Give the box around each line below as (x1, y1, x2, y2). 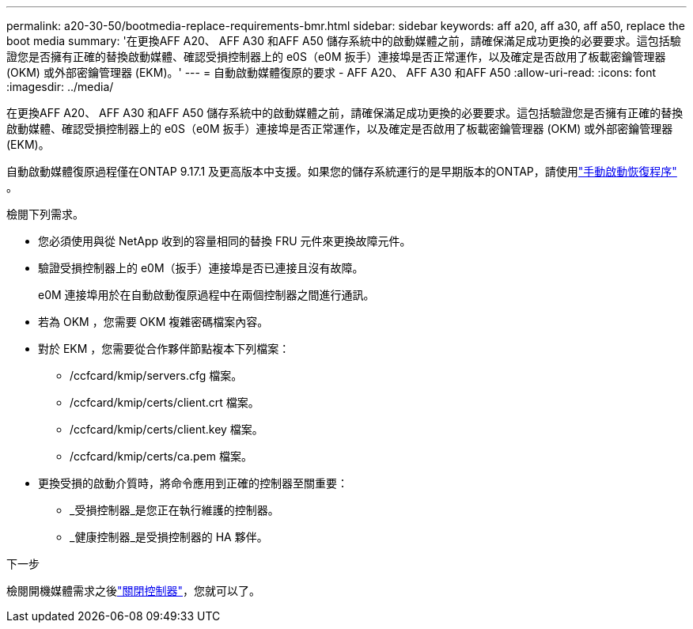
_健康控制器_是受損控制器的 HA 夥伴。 (70, 530, 268, 544)
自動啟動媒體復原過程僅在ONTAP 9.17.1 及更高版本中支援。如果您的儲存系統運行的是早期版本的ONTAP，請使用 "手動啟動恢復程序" (6, 165, 677, 178)
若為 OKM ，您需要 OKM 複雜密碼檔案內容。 (38, 315, 269, 328)
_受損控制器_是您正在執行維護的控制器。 (70, 503, 279, 517)
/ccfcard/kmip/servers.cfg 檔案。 (70, 369, 243, 382)
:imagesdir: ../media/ (6, 80, 114, 93)
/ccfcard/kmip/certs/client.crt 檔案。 (70, 396, 259, 409)
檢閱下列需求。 (6, 207, 84, 221)
